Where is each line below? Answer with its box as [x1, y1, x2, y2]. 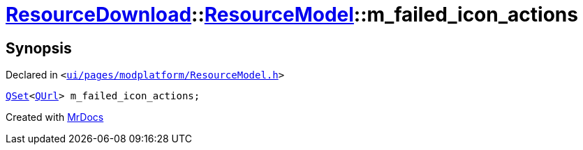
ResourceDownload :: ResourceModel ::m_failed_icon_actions [6, 3, 578, 26]
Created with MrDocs [6, 111, 104, 124]
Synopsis [6, 39, 72, 57]
